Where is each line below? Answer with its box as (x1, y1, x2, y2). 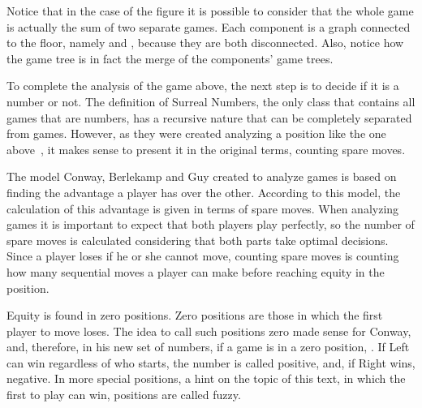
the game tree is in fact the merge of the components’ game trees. (6, 49, 334, 67)
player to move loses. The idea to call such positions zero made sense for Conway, (6, 322, 411, 339)
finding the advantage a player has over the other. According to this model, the (6, 183, 401, 200)
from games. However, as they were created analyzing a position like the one (6, 125, 386, 142)
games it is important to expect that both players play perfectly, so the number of (6, 216, 415, 233)
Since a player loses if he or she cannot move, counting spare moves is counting (6, 247, 399, 264)
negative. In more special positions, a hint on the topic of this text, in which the (6, 370, 406, 387)
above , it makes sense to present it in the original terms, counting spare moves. (6, 140, 406, 157)
